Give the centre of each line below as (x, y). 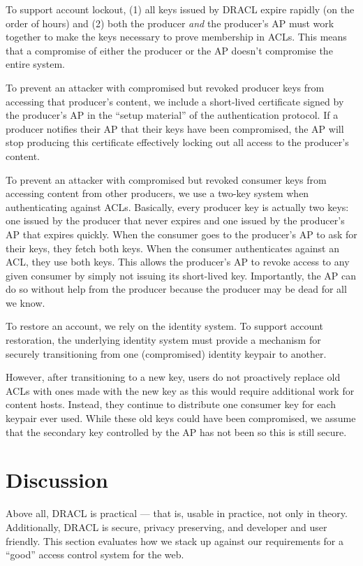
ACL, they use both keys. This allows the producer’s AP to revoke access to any (178, 262)
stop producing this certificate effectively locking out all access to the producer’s (177, 142)
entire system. (35, 64)
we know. (25, 302)
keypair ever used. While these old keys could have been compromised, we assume (181, 418)
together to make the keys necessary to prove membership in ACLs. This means (176, 37)
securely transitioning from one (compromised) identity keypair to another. (166, 353)
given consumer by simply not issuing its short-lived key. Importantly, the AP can (181, 275)
